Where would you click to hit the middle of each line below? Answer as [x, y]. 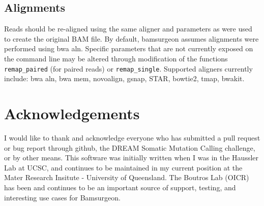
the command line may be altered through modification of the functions [116, 58]
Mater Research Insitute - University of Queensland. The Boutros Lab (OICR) [127, 177]
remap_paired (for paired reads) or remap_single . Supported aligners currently [128, 68]
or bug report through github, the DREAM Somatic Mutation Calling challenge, [130, 147]
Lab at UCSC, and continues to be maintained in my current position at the [123, 167]
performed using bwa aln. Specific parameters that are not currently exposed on [129, 48]
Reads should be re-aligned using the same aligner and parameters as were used [128, 29]
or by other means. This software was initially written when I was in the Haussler [131, 158]
